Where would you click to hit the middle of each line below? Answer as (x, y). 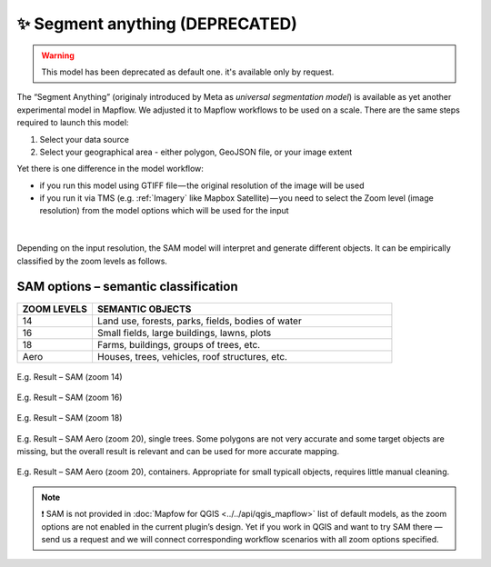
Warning (58, 55)
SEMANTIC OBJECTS (144, 309)
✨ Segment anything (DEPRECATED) (157, 24)
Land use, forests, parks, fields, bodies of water (199, 321)
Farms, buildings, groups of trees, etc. (179, 344)
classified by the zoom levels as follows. (92, 261)
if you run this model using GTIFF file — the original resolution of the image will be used (202, 185)
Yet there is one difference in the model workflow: (110, 169)
